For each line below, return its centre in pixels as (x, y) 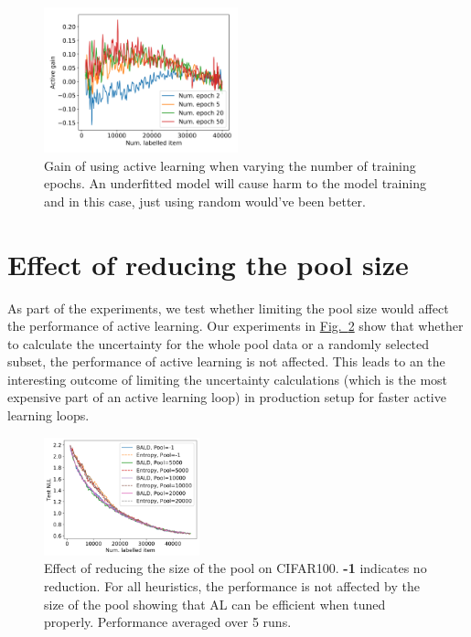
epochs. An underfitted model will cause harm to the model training (235, 183)
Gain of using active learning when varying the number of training (230, 165)
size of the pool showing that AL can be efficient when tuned (215, 604)
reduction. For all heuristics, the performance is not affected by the (232, 586)
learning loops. (48, 415)
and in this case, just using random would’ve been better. (205, 201)
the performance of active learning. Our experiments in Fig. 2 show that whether (235, 326)
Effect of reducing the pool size (208, 264)
